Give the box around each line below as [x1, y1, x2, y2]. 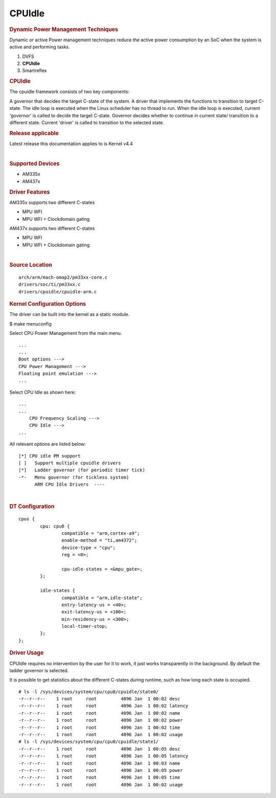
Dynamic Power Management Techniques [9, 26, 119, 33]
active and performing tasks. [9, 44, 70, 50]
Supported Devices [9, 160, 60, 167]
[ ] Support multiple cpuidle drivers [18, 460, 121, 466]
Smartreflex [22, 67, 47, 74]
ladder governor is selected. [9, 667, 69, 673]
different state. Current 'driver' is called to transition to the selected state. [9, 119, 165, 125]
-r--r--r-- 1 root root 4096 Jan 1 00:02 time [18, 724, 180, 731]
